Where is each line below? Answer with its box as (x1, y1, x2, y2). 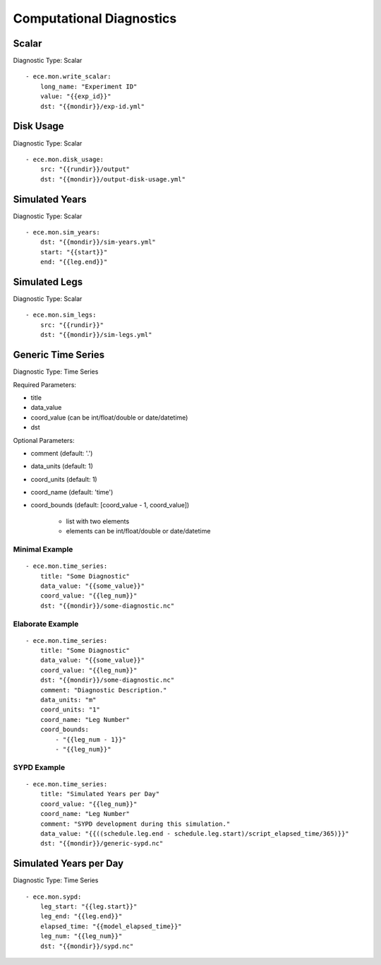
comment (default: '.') (30, 449, 93, 457)
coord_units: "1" (40, 706, 100, 714)
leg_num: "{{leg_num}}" (40, 933, 123, 940)
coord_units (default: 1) (30, 475, 98, 483)
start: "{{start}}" (40, 248, 108, 256)
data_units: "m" (40, 696, 97, 704)
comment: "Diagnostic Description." (40, 686, 167, 694)
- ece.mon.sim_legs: (25, 311, 97, 319)
